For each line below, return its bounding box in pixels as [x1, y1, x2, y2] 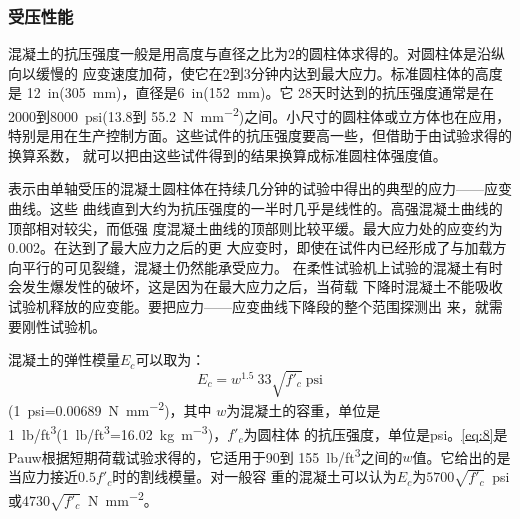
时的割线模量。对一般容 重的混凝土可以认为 [112, 466, 397, 487]
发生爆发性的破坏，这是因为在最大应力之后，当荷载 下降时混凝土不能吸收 [21, 276, 503, 297]
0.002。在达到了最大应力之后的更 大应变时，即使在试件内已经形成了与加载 [8, 237, 493, 258]
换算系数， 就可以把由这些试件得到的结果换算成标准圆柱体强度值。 [8, 144, 447, 165]
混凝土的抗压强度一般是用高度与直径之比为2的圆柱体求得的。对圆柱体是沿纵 [8, 43, 505, 64]
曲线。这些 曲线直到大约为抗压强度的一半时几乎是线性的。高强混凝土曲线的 [8, 198, 503, 219]
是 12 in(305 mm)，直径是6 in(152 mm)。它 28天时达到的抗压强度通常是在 [8, 82, 495, 103]
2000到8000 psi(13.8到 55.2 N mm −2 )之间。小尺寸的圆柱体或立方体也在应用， [8, 103, 511, 126]
